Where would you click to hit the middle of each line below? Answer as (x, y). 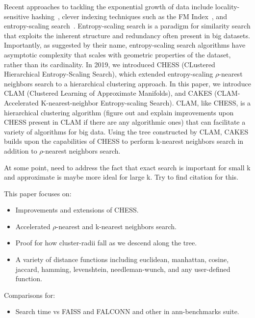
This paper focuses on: (38, 193)
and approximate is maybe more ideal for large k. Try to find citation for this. (121, 177)
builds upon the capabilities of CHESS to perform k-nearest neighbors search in (124, 141)
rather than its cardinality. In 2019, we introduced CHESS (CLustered (110, 64)
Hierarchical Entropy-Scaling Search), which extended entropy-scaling (109, 74)
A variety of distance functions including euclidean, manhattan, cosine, (122, 259)
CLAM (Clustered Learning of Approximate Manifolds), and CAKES (108, 93)
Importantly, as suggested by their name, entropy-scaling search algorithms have (125, 45)
